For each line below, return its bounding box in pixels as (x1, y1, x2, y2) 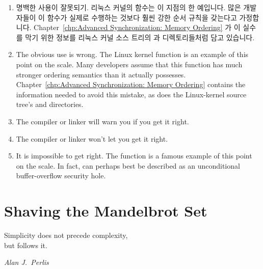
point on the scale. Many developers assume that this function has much (16, 59, 243, 69)
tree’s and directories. (16, 99, 84, 110)
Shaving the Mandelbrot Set (4, 200, 207, 221)
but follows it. (4, 239, 47, 250)
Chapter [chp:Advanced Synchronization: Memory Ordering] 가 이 (34, 22, 241, 33)
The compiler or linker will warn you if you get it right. (16, 116, 189, 126)
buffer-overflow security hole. (16, 170, 106, 181)
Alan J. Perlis (4, 257, 49, 267)
